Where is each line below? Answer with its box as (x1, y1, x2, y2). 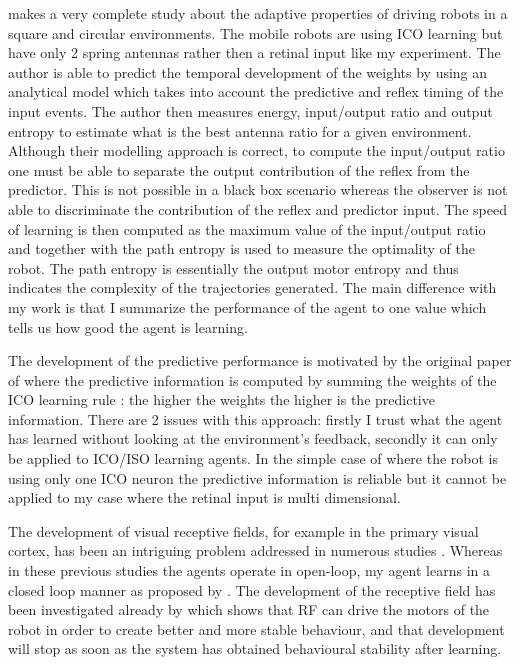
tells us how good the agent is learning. (8, 316, 248, 337)
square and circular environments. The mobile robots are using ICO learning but (8, 22, 503, 43)
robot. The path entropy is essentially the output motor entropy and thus (8, 257, 459, 278)
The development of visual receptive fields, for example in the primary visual (8, 520, 479, 541)
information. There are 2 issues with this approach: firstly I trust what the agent (8, 408, 503, 429)
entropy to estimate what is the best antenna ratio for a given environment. (8, 120, 472, 141)
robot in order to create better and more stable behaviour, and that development (8, 618, 505, 639)
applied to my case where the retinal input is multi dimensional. (8, 487, 401, 508)
